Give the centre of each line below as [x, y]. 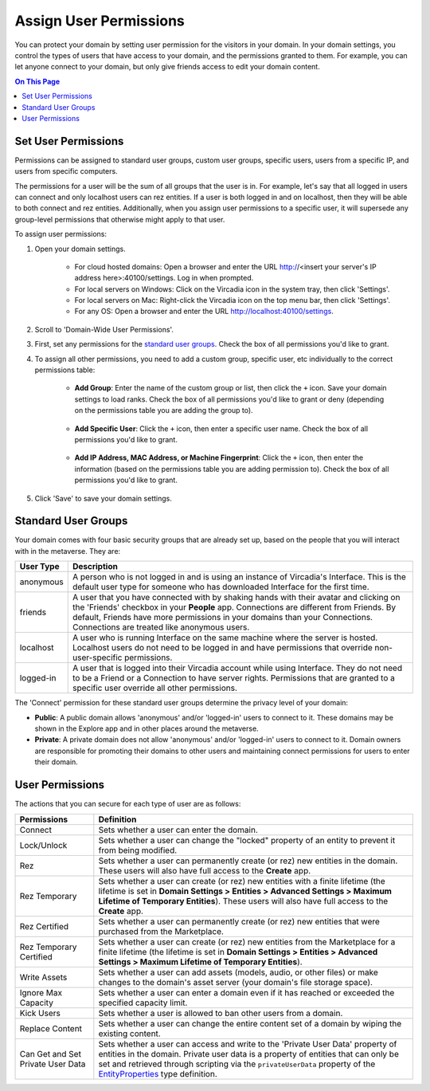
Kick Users [40, 1013]
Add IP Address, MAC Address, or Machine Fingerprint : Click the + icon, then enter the [219, 457]
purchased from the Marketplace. [161, 931]
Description [95, 567]
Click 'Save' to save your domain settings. [104, 498]
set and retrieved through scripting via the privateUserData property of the [237, 1064]
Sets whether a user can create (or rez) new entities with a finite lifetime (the [242, 881]
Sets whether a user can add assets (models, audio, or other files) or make [238, 972]
